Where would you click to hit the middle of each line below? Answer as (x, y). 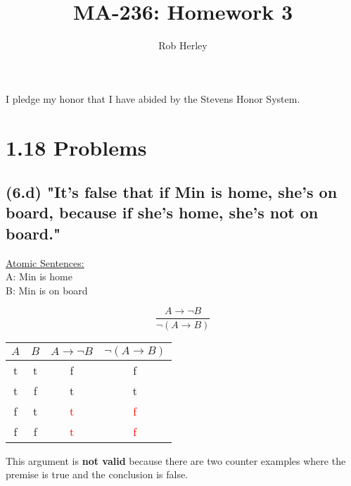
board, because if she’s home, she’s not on (162, 212)
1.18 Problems (76, 147)
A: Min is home (39, 276)
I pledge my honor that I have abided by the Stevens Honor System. (153, 98)
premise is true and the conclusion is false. (97, 474)
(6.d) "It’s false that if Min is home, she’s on (172, 192)
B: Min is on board (47, 290)
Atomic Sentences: (45, 262)
